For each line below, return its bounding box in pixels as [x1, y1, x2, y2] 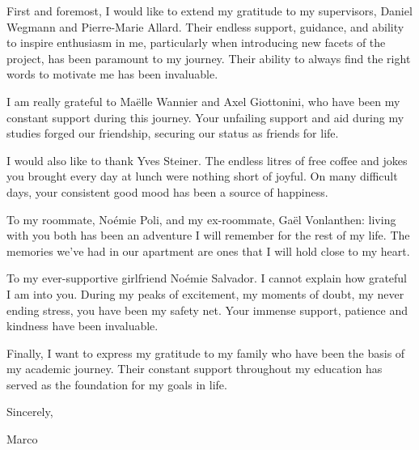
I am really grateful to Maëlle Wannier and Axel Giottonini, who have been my [6, 92, 400, 109]
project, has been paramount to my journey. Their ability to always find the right [6, 49, 411, 66]
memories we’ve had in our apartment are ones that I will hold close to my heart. [6, 242, 410, 259]
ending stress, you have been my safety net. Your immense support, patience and [6, 301, 408, 318]
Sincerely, [6, 403, 53, 420]
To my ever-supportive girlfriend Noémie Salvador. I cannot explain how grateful [6, 270, 408, 287]
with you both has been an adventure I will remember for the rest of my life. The [6, 227, 410, 244]
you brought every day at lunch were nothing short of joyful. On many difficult [6, 168, 398, 185]
